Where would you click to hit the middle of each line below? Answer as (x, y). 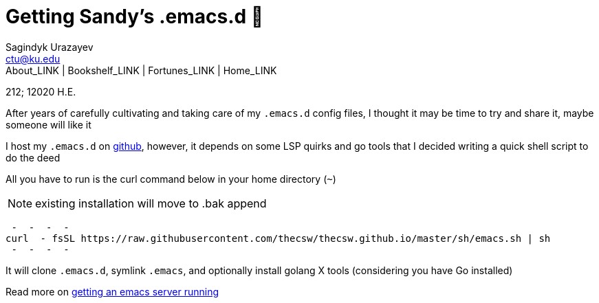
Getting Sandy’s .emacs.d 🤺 (135, 16)
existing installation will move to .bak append (151, 203)
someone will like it (48, 124)
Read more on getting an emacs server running (112, 291)
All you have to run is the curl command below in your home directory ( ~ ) (171, 179)
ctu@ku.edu (33, 58)
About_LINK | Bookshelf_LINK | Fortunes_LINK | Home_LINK (141, 70)
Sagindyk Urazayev (50, 47)
